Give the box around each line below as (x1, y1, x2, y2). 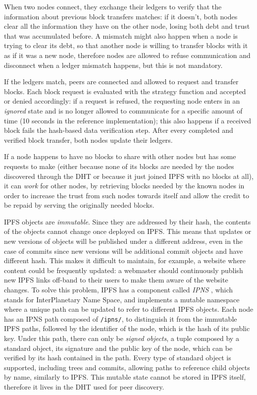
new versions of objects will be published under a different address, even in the (4, 236, 243, 246)
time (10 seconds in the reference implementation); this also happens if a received (4, 115, 252, 125)
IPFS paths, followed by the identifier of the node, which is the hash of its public (4, 323, 250, 334)
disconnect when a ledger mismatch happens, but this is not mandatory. (4, 59, 223, 70)
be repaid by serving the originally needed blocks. (4, 200, 154, 210)
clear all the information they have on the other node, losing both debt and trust (4, 21, 250, 31)
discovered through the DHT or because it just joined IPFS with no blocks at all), (4, 170, 254, 181)
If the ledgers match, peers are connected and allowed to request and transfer (4, 76, 239, 87)
